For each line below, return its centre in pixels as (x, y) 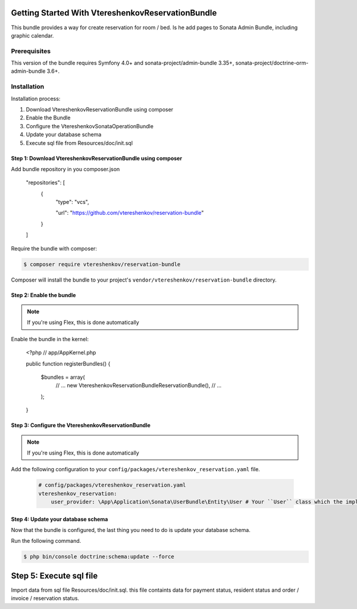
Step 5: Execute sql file (54, 576)
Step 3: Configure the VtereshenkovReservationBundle (81, 425)
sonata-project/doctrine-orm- (272, 63)
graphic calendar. (32, 35)
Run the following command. (46, 541)
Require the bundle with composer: (54, 248)
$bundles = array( (63, 377)
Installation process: (36, 98)
